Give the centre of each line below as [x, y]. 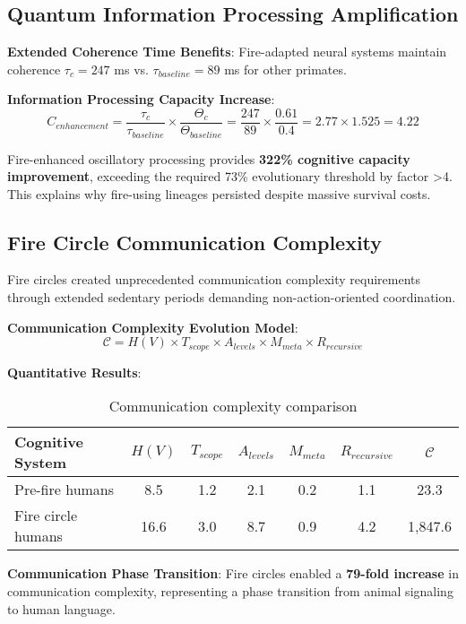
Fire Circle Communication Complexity [195, 242]
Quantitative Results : [74, 372]
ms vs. [131, 69]
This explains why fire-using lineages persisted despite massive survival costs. [219, 193]
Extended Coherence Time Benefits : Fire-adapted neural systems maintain [227, 52]
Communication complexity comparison [233, 406]
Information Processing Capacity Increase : [141, 99]
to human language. [61, 608]
